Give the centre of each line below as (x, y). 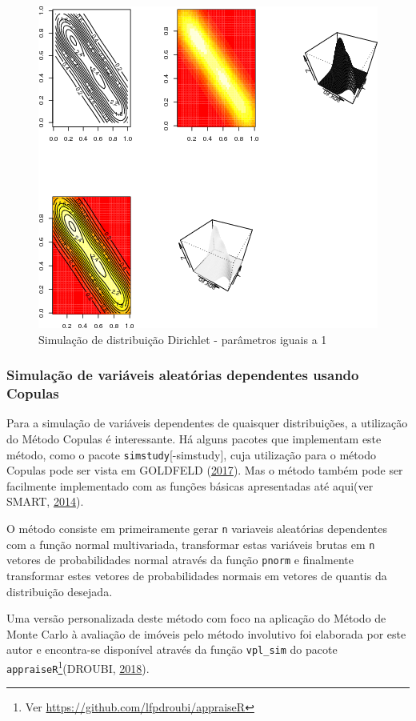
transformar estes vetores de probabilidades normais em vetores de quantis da (197, 575)
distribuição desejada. (60, 591)
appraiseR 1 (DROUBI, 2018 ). (78, 667)
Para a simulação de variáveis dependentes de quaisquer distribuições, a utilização (207, 423)
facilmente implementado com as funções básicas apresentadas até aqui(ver (190, 485)
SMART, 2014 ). (45, 501)
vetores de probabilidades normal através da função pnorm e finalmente (180, 560)
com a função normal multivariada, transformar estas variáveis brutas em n (191, 544)
